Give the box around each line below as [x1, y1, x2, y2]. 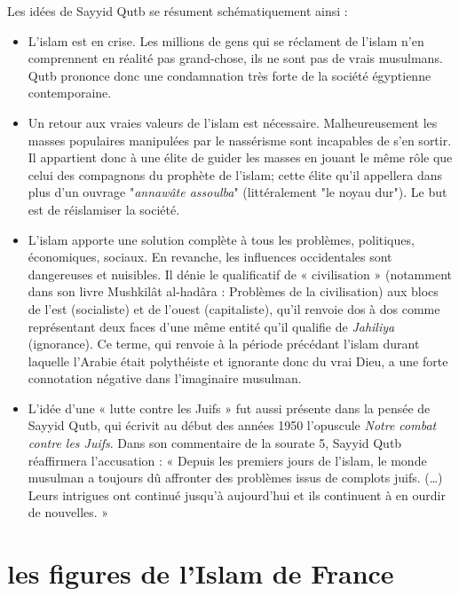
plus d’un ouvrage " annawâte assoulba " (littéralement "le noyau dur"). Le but [28, 183, 447, 201]
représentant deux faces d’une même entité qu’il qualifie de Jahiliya [28, 317, 395, 335]
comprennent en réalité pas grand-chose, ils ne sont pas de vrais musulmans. [28, 49, 443, 67]
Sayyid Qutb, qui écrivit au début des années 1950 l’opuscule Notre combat [28, 416, 437, 435]
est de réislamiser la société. [28, 200, 180, 218]
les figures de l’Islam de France [7, 555, 394, 592]
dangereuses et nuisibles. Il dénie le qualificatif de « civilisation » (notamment [28, 264, 452, 283]
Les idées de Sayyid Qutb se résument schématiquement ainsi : [7, 2, 348, 20]
